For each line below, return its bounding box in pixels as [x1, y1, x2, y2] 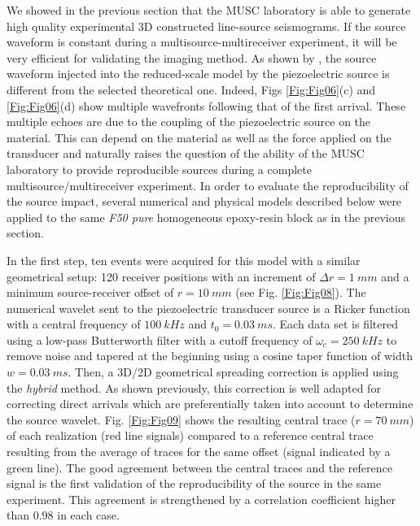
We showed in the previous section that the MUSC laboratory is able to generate [7, 2, 411, 18]
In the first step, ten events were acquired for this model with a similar [7, 251, 361, 268]
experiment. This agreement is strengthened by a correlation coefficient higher [7, 490, 396, 507]
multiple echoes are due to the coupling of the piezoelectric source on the [7, 113, 371, 130]
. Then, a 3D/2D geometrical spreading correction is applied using [68, 363, 399, 380]
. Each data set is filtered [272, 315, 398, 333]
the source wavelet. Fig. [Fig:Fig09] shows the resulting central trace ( [7, 411, 356, 428]
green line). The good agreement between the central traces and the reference [7, 459, 392, 476]
